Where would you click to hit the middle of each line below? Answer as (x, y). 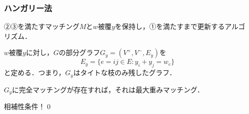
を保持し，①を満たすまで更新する (170, 26)
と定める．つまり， (35, 72)
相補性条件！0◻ (28, 106)
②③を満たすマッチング (42, 26)
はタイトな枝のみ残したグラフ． (125, 72)
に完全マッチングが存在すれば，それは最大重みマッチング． (108, 89)
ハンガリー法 (28, 8)
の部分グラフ (79, 52)
